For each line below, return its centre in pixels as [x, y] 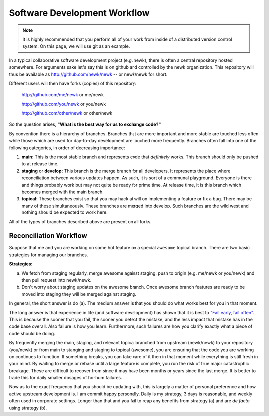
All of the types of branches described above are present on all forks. [80, 221]
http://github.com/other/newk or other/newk [67, 113]
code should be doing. [32, 333]
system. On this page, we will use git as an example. [76, 46]
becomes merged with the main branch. [63, 192]
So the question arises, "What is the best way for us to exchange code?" [85, 124]
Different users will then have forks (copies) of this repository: [73, 83]
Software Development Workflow [79, 13]
